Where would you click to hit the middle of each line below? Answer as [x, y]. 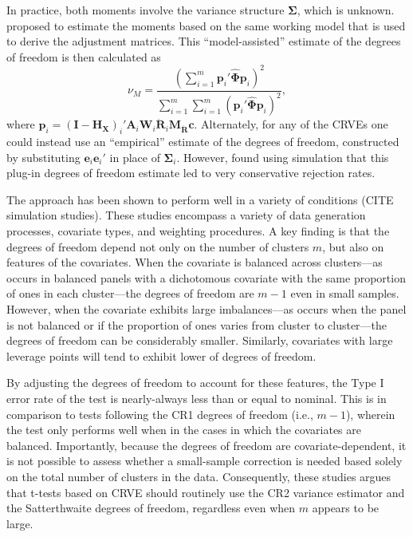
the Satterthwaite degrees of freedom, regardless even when [151, 508]
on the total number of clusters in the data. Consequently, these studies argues [199, 476]
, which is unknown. [346, 10]
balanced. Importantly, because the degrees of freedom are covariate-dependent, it [206, 445]
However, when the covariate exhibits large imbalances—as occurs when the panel [206, 308]
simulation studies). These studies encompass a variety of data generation [186, 215]
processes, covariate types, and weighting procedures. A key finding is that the [198, 231]
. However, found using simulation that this [283, 157]
